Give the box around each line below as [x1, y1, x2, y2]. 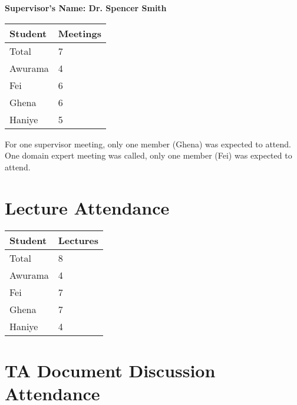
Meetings [58, 26, 102, 40]
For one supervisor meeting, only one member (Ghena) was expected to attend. [5, 137, 291, 150]
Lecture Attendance [5, 195, 170, 219]
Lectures [58, 233, 99, 247]
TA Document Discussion [5, 358, 216, 382]
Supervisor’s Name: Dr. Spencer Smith [5, 2, 167, 14]
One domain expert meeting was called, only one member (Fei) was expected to [5, 149, 292, 162]
